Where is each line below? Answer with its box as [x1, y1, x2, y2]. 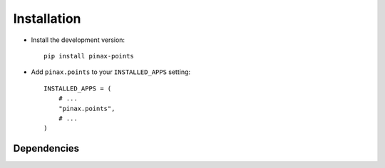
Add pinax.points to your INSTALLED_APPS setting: [31, 68, 191, 76]
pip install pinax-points [43, 52, 135, 60]
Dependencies [13, 142, 80, 154]
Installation [13, 11, 81, 26]
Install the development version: [31, 36, 125, 44]
